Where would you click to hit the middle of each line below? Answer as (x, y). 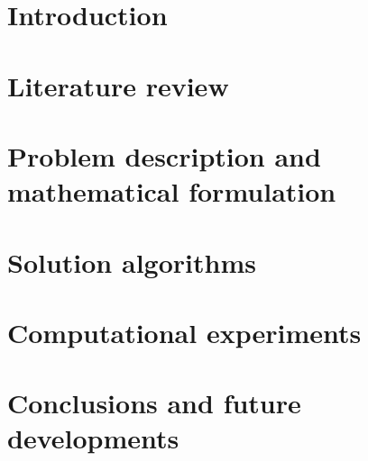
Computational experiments (184, 332)
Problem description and (164, 155)
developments (93, 438)
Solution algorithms (132, 262)
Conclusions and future (154, 403)
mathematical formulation (172, 191)
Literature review (118, 85)
